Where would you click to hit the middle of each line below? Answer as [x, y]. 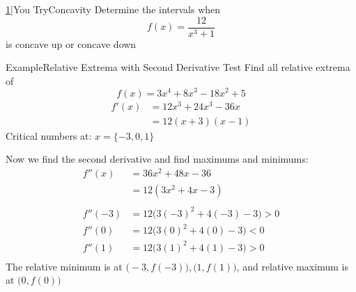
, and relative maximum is [292, 266]
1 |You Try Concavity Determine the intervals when [113, 9]
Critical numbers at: [49, 135]
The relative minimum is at [64, 266]
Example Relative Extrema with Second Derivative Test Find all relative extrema [178, 67]
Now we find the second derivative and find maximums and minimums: [157, 159]
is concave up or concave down [71, 43]
